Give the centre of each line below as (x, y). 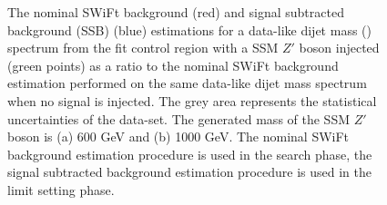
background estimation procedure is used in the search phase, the (190, 154)
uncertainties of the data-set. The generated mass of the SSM (179, 118)
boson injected (339, 48)
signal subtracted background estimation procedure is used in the (189, 172)
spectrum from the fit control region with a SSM (143, 48)
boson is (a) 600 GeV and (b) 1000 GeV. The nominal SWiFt (178, 137)
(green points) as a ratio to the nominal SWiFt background (173, 65)
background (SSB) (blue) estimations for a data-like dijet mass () (189, 29)
